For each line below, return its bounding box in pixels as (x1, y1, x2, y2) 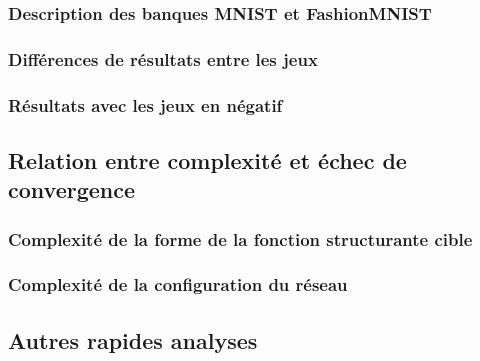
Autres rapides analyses (8, 324, 258, 355)
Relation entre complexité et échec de (8, 144, 407, 175)
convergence (8, 174, 136, 205)
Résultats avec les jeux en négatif (8, 92, 283, 117)
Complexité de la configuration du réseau (8, 272, 348, 297)
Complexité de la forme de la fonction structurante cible (8, 226, 473, 251)
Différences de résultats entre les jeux (8, 46, 318, 71)
